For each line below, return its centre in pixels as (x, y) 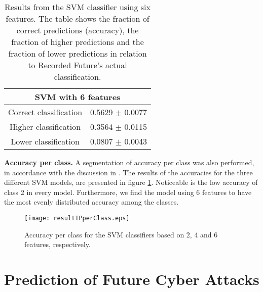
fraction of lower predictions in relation (78, 53)
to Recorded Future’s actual (78, 65)
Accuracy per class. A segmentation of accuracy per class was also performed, (129, 162)
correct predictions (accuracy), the (78, 30)
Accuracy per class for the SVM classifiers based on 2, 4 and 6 (121, 234)
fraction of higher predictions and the (78, 42)
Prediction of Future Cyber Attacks (132, 279)
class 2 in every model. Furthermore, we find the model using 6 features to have (128, 192)
